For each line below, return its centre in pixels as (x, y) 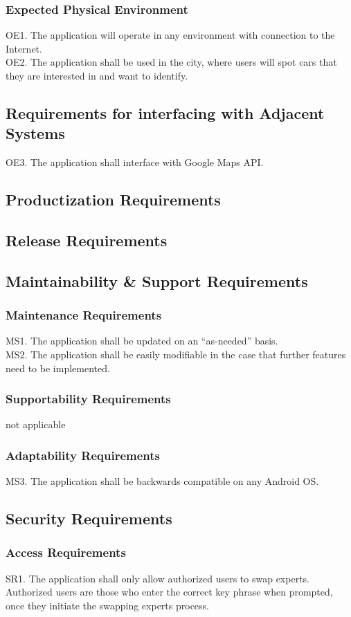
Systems (35, 133)
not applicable (36, 424)
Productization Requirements (113, 200)
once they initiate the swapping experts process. (107, 605)
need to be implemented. (58, 368)
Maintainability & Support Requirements (157, 280)
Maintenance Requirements (84, 315)
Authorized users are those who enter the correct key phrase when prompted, (169, 592)
